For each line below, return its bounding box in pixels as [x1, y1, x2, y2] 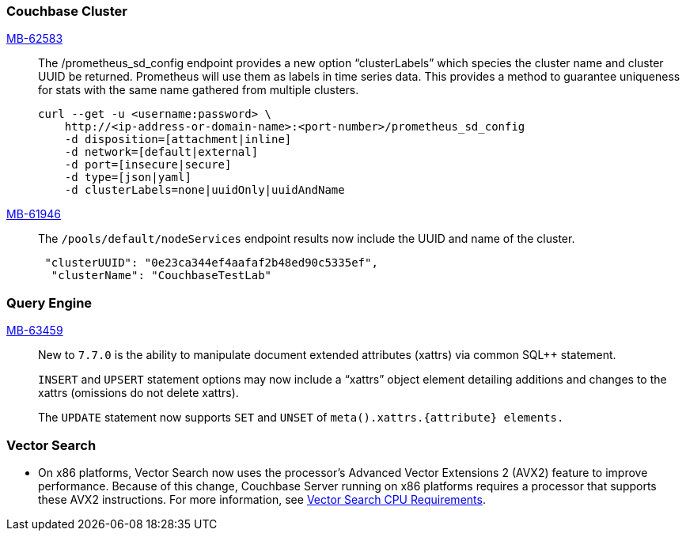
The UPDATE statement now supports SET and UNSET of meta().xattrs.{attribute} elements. [38, 410, 564, 425]
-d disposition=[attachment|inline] [64, 133, 292, 146]
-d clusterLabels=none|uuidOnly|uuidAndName [64, 183, 345, 197]
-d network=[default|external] [64, 146, 259, 159]
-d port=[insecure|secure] [64, 158, 232, 172]
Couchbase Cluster [6, 3, 128, 19]
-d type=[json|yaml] [64, 171, 191, 184]
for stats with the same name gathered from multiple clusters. [38, 83, 359, 97]
